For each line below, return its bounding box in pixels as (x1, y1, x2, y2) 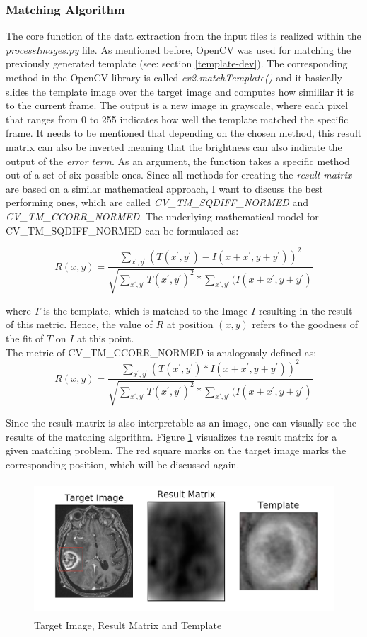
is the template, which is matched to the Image (43, 303, 248, 317)
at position (166, 317, 214, 332)
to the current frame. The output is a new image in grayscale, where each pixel (6, 98, 349, 113)
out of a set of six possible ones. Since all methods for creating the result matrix (6, 167, 352, 182)
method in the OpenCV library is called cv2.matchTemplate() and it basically (6, 70, 342, 84)
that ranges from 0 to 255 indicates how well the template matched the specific (6, 111, 349, 126)
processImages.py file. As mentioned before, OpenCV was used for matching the (6, 42, 351, 57)
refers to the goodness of (252, 317, 359, 332)
